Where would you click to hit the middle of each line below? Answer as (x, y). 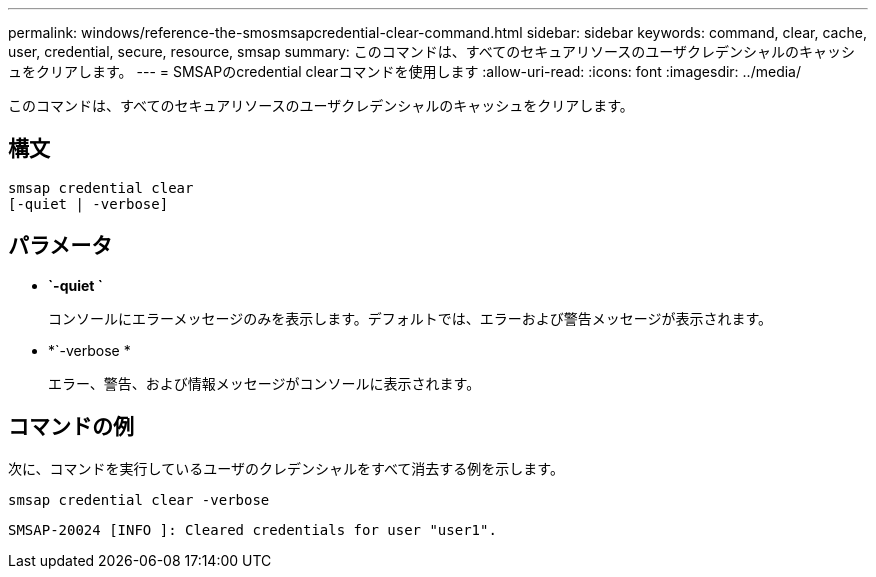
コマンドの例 (71, 427)
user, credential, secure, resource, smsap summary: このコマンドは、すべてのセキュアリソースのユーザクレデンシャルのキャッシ (432, 51)
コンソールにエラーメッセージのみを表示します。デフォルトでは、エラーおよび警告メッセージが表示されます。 (410, 318)
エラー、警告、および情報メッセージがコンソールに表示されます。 (264, 383)
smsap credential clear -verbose (139, 499)
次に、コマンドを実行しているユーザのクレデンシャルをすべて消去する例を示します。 (286, 468)
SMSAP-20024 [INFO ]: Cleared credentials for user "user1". (252, 529)
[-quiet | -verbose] (88, 203)
